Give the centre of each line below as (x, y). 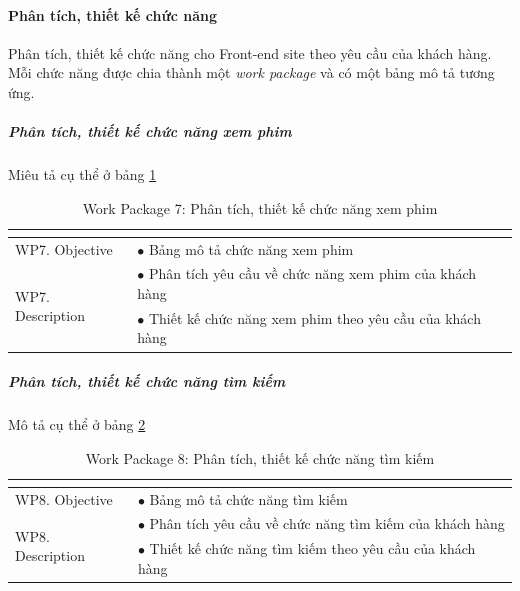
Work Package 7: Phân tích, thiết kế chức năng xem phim (260, 207)
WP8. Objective (64, 498)
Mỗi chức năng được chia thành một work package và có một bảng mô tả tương (251, 72)
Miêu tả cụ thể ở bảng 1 (82, 174)
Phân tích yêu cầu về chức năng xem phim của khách (312, 273)
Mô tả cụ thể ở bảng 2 (77, 424)
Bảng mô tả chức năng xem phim (251, 248)
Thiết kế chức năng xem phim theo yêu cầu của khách (314, 317)
